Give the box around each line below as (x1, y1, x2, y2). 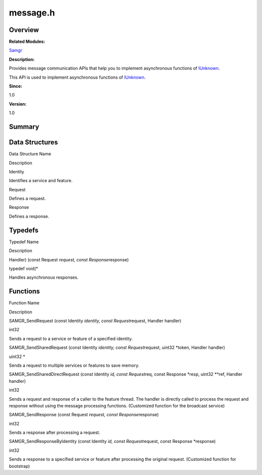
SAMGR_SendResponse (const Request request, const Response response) (9, 412, 159, 418)
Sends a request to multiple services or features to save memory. (9, 362, 140, 368)
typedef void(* (9, 265, 38, 271)
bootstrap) (9, 463, 30, 469)
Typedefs (9, 226, 39, 234)
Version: (9, 101, 27, 107)
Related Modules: (9, 39, 46, 45)
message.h (9, 7, 55, 18)
